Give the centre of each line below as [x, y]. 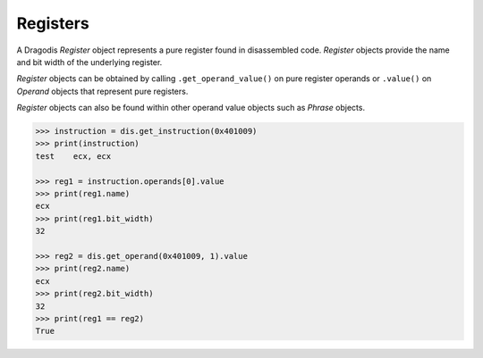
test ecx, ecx [73, 156]
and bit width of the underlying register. [89, 62]
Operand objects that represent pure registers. [102, 91]
